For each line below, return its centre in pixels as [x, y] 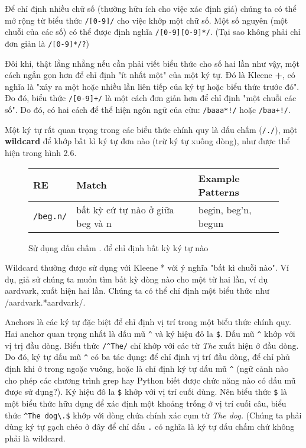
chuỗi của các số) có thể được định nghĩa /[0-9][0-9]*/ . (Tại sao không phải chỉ [153, 32]
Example [219, 178]
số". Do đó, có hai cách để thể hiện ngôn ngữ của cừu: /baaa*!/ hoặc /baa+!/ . [148, 109]
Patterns [219, 191]
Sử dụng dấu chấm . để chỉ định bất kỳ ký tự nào [118, 247]
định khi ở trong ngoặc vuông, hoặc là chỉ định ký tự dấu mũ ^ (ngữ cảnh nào [147, 369]
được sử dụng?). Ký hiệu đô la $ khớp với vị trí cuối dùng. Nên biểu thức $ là [146, 392]
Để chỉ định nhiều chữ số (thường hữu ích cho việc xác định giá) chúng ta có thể [151, 8]
